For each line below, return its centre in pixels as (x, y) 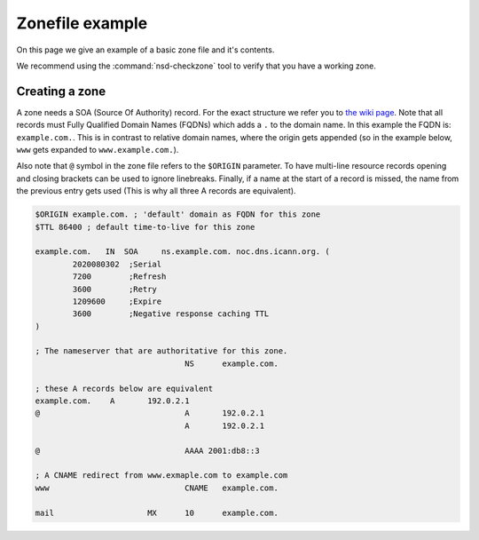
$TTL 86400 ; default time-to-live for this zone (145, 227)
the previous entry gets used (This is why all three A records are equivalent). (156, 191)
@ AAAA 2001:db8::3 (148, 450)
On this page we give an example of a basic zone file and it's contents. (145, 50)
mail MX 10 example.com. (157, 512)
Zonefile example (82, 23)
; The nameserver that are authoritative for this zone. (161, 351)
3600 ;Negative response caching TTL (171, 314)
